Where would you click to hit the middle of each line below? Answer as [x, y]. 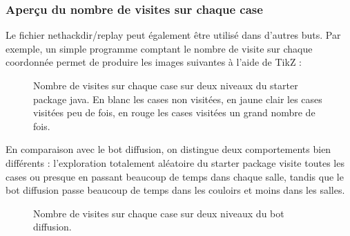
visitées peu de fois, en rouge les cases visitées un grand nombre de [174, 112]
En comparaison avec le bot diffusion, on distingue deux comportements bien [168, 149]
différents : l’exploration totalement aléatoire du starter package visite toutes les [175, 162]
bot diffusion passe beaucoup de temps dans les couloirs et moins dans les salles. [175, 190]
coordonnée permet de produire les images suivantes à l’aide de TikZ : [154, 62]
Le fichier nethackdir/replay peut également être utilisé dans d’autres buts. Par [173, 35]
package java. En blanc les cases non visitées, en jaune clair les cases [178, 99]
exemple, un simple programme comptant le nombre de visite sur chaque [159, 48]
